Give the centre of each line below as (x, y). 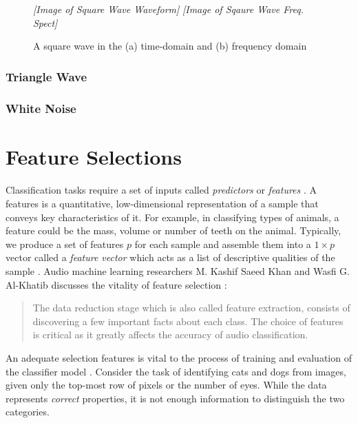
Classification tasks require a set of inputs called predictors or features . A (161, 190)
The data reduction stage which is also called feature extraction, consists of (191, 308)
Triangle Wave (46, 76)
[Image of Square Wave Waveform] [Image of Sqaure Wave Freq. (168, 9)
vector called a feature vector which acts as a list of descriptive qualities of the (170, 257)
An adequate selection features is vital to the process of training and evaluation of (179, 357)
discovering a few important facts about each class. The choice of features (188, 321)
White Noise (41, 108)
